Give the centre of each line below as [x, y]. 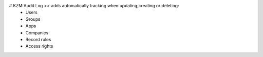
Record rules [38, 39]
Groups [33, 19]
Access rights [39, 46]
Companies [37, 33]
